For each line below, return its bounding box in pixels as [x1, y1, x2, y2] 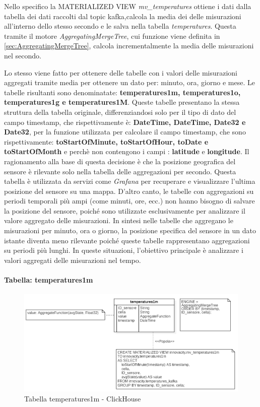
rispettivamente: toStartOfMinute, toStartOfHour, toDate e [4, 136, 209, 147]
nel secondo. [4, 50, 41, 60]
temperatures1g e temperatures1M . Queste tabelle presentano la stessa [4, 97, 240, 107]
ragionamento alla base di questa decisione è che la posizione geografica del [4, 156, 236, 166]
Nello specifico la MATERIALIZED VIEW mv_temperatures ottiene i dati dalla [4, 1, 251, 11]
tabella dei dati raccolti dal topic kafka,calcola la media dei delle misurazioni [4, 11, 241, 21]
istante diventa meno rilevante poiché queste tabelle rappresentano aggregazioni [4, 235, 250, 245]
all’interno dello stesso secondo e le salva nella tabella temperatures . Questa [4, 21, 236, 31]
